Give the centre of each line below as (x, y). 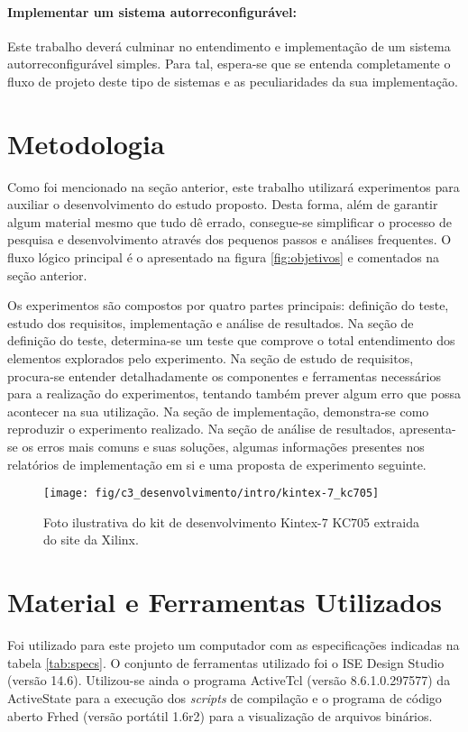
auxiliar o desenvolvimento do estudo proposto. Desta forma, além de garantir (223, 204)
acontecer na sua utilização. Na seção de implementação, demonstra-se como (218, 411)
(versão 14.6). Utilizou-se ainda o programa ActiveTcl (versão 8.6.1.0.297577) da (229, 680)
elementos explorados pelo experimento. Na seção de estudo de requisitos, (211, 358)
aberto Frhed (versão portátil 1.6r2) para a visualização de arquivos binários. (220, 715)
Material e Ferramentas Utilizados (225, 602)
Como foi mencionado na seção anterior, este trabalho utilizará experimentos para (234, 186)
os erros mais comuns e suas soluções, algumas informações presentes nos (223, 447)
